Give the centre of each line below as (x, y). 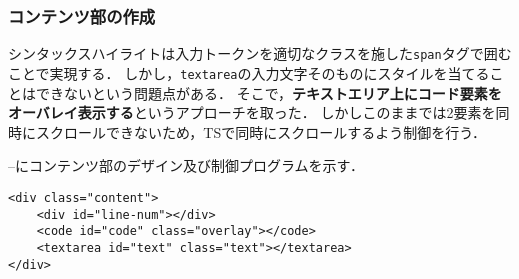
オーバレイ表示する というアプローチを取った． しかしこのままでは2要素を (252, 112)
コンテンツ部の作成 (82, 15)
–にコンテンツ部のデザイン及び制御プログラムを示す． (186, 165)
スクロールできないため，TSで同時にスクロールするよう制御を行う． (261, 131)
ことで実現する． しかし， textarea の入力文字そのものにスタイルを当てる (249, 72)
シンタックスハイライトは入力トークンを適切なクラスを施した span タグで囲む (260, 53)
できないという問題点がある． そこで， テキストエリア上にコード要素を (268, 92)
